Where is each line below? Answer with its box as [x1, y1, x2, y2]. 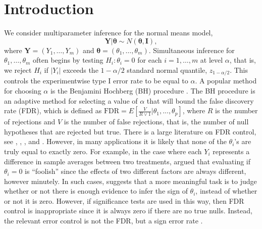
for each [137, 55, 162, 65]
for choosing [4, 85, 41, 96]
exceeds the [63, 64, 98, 75]
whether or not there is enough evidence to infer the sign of [4, 186, 188, 196]
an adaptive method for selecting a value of [4, 95, 138, 106]
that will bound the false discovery [146, 95, 254, 106]
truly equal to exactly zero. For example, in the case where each [4, 146, 202, 156]
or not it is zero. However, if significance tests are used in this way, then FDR [4, 195, 244, 206]
